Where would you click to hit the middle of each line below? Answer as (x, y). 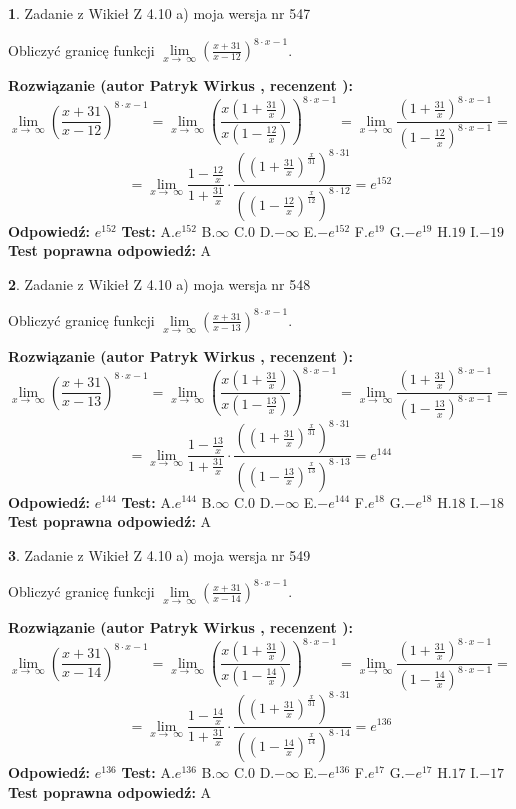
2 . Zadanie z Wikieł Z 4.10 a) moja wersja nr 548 (159, 283)
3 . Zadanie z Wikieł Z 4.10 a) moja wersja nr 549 (159, 554)
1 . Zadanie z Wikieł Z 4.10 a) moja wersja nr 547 (159, 13)
